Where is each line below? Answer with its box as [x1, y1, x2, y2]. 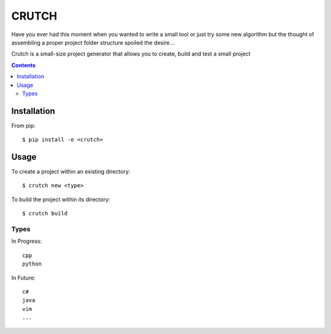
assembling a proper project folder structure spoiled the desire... [11, 39, 175, 46]
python [22, 261, 42, 267]
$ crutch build [22, 210, 68, 217]
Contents [11, 61, 36, 69]
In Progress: [11, 237, 42, 245]
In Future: [11, 274, 36, 281]
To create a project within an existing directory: [11, 168, 131, 176]
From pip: [11, 122, 36, 129]
